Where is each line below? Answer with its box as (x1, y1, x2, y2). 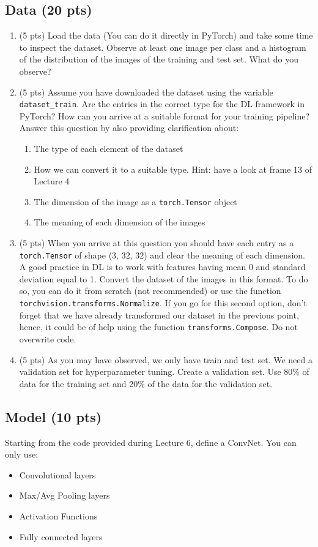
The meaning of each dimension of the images (34, 216, 205, 228)
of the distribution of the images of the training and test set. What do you (19, 53, 298, 66)
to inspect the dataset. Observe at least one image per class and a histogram (19, 40, 306, 53)
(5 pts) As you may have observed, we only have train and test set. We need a (19, 353, 312, 366)
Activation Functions (19, 509, 98, 522)
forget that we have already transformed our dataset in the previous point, (19, 308, 299, 321)
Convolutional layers (19, 468, 96, 481)
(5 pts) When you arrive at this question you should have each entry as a (19, 236, 294, 249)
